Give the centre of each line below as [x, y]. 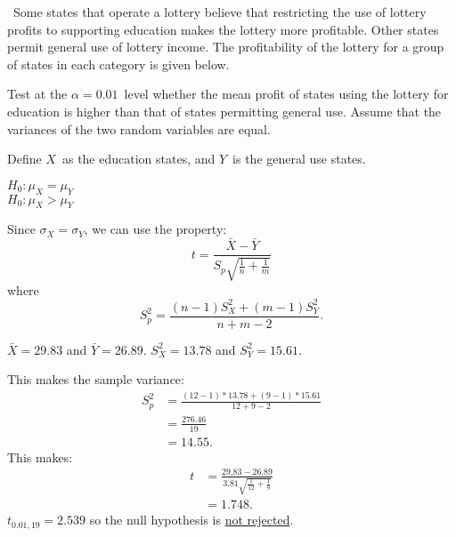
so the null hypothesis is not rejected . [191, 520]
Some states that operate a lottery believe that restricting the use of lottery [220, 12]
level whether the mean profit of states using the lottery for [286, 94]
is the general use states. [299, 159]
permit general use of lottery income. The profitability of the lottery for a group [226, 47]
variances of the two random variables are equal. [139, 128]
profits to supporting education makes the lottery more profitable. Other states [223, 29]
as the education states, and [138, 159]
